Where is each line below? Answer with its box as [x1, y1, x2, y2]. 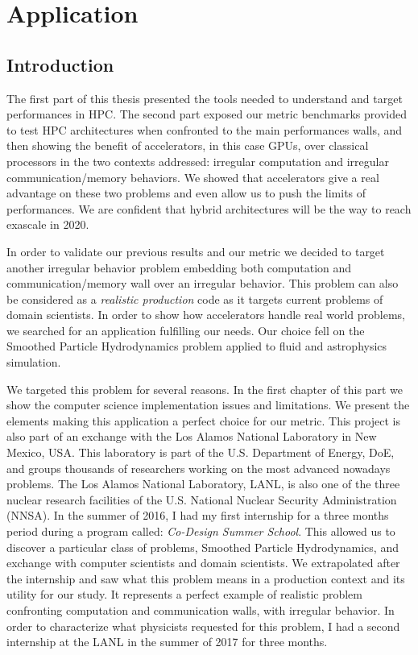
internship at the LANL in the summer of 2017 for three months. [6, 633, 328, 650]
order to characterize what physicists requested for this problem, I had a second [6, 617, 400, 634]
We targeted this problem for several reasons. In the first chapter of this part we [6, 380, 403, 397]
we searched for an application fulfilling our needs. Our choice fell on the [6, 321, 365, 338]
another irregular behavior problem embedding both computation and [6, 259, 352, 276]
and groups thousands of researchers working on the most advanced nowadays [6, 459, 391, 476]
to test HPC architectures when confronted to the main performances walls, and [6, 121, 403, 138]
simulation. [6, 354, 61, 371]
